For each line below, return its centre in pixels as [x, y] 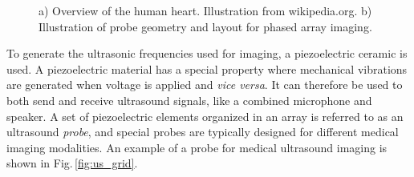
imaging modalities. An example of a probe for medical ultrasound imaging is [197, 147]
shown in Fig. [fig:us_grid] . [72, 163]
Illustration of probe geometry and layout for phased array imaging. [205, 26]
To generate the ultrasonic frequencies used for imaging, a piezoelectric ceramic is [207, 53]
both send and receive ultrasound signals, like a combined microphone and [189, 100]
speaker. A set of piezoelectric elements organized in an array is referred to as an [205, 116]
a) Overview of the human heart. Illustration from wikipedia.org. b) [205, 10]
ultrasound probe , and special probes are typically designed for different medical [203, 132]
